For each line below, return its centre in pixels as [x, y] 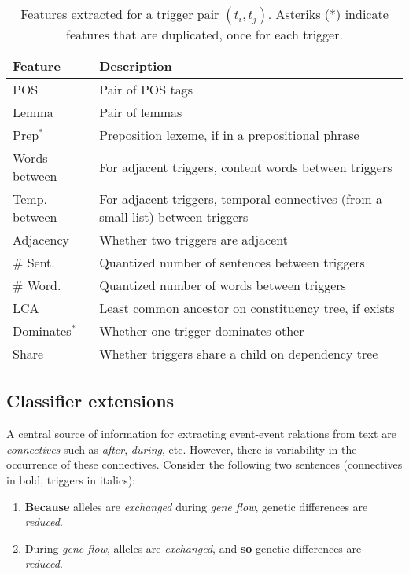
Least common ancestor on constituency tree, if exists [247, 308]
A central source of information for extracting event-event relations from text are [201, 434]
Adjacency [41, 239]
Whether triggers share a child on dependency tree [239, 353]
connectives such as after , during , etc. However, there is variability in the [182, 449]
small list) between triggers [174, 217]
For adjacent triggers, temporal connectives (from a [241, 199]
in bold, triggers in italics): [71, 479]
